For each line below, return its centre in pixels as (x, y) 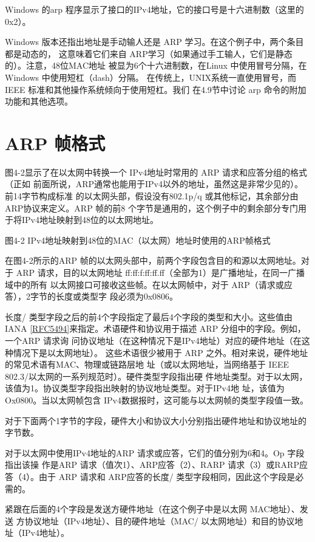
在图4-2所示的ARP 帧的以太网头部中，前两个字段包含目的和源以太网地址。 (153, 260)
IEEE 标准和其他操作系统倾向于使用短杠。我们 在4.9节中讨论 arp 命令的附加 (156, 89)
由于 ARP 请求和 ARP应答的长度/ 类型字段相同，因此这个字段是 (167, 476)
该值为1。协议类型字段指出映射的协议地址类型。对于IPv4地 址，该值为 (145, 388)
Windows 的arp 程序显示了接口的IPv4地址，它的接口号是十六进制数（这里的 (154, 9)
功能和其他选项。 (39, 101)
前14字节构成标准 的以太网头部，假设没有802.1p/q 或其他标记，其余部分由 (152, 196)
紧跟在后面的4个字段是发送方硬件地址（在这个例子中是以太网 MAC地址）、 (152, 509)
